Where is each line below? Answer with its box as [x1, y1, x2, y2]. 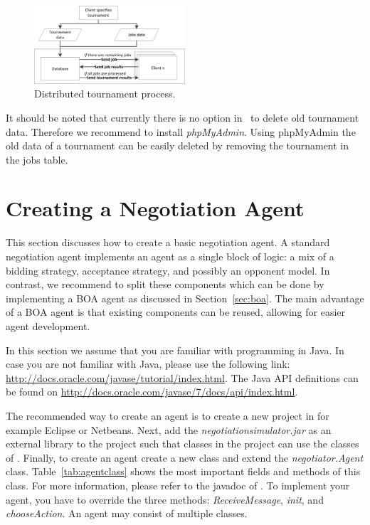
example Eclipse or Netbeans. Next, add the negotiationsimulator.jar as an [6, 422, 332, 437]
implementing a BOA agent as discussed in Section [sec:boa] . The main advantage [6, 290, 364, 305]
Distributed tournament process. [34, 86, 176, 101]
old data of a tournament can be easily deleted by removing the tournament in [6, 138, 349, 153]
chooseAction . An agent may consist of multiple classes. [6, 506, 248, 521]
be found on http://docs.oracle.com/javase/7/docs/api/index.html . [6, 384, 298, 399]
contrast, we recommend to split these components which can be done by [6, 277, 324, 292]
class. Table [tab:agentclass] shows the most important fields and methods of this [6, 464, 361, 479]
